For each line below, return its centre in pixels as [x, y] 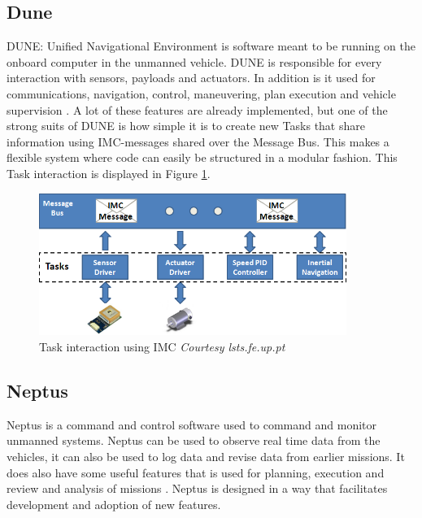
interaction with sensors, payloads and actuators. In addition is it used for [191, 78]
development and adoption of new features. [114, 504]
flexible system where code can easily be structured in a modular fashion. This [202, 157]
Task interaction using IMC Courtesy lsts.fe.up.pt [162, 346]
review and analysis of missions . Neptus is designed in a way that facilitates [197, 488]
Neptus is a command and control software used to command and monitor [192, 424]
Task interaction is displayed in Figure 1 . [109, 173]
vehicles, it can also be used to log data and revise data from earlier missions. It [206, 456]
